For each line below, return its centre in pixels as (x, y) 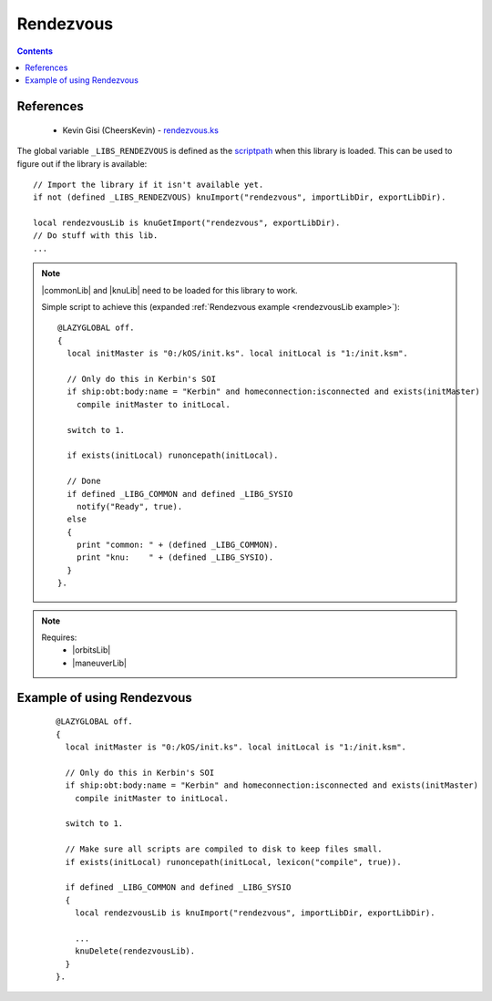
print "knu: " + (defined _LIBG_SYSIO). (175, 557)
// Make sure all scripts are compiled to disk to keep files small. (224, 849)
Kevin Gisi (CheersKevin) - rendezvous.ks (140, 130)
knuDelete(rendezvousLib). (135, 951)
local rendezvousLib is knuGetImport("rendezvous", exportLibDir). (187, 223)
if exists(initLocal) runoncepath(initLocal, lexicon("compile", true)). (233, 862)
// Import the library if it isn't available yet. (149, 184)
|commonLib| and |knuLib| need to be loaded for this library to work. (169, 290)
